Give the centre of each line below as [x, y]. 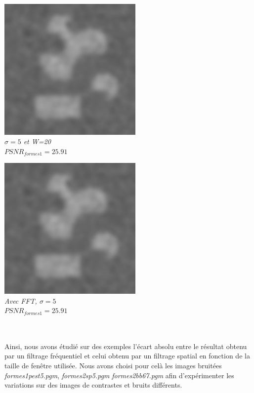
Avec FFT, [21, 300]
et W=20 [37, 141]
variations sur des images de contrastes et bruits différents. [93, 385]
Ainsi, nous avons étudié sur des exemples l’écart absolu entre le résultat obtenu [126, 346]
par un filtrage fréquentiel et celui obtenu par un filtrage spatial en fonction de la [127, 356]
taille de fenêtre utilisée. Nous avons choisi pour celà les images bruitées [113, 366]
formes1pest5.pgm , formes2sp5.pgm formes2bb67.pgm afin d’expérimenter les [119, 375]
